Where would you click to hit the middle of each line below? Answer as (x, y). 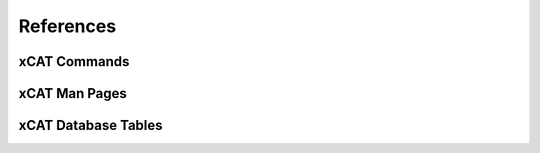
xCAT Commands (74, 61)
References (67, 26)
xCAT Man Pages (72, 93)
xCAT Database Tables (91, 125)
